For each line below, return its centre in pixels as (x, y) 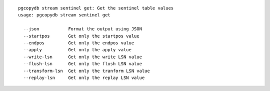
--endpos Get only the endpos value (79, 43)
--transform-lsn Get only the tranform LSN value (86, 71)
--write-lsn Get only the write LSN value (83, 57)
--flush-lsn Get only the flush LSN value (83, 64)
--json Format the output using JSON (83, 29)
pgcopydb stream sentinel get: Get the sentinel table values (96, 8)
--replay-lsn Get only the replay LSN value (84, 78)
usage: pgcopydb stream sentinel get (64, 15)
